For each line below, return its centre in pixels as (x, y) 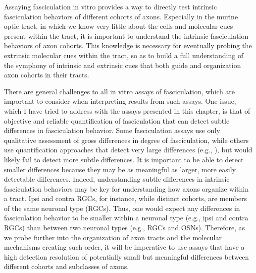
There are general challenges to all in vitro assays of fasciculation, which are (120, 91)
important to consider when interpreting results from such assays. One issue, (120, 101)
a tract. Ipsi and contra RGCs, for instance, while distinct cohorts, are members (126, 198)
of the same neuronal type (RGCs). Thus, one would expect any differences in (122, 208)
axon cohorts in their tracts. (47, 75)
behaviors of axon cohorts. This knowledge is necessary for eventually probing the (128, 45)
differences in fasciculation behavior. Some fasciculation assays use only (112, 130)
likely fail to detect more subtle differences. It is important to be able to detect (124, 159)
